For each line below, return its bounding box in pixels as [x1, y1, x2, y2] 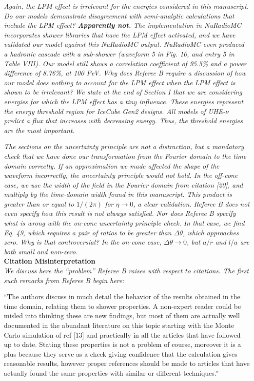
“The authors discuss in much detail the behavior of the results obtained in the [4, 291, 240, 302]
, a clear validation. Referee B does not [133, 198, 250, 209]
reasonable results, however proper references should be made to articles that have [4, 358, 250, 368]
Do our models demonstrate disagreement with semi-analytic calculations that [4, 10, 234, 20]
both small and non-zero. [4, 246, 78, 256]
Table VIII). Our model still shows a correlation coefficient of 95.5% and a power [4, 58, 247, 68]
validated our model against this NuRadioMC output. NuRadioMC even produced [4, 39, 244, 49]
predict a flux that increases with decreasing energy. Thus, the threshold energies [4, 115, 243, 126]
